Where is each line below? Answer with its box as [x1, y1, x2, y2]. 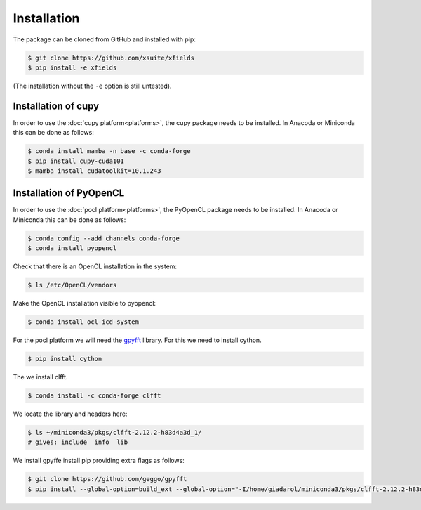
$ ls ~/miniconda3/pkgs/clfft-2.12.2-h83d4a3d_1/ [27, 429, 202, 437]
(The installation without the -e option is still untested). [13, 81, 172, 90]
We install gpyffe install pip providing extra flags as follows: [13, 457, 185, 465]
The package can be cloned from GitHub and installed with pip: [13, 35, 196, 44]
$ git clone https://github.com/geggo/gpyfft [27, 475, 187, 483]
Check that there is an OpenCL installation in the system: [13, 262, 178, 270]
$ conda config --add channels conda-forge [27, 234, 180, 242]
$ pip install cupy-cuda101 [27, 157, 124, 165]
